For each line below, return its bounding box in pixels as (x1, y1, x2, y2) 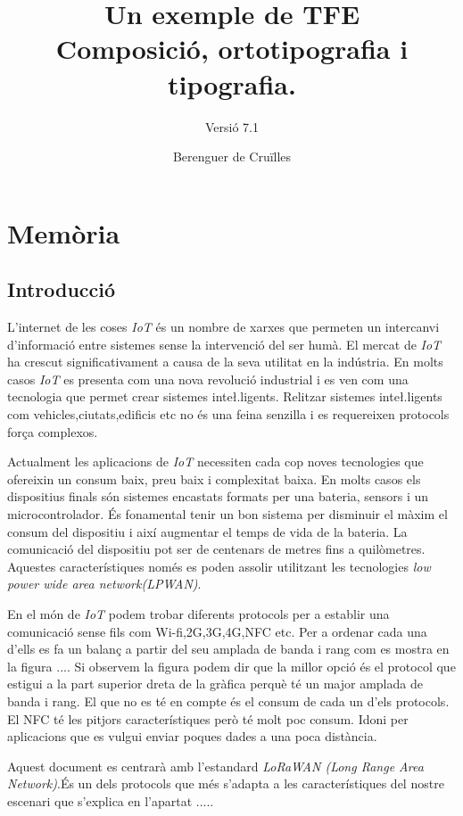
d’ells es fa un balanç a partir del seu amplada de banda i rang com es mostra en (7, 639, 450, 658)
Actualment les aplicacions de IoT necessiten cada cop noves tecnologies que (7, 452, 424, 471)
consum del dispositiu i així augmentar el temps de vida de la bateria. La (7, 522, 408, 540)
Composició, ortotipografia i (55, 30, 409, 67)
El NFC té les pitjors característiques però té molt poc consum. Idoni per (7, 709, 409, 728)
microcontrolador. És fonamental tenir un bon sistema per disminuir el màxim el (7, 505, 448, 523)
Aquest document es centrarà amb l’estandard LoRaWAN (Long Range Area (7, 756, 424, 775)
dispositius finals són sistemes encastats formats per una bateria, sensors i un (7, 487, 429, 506)
